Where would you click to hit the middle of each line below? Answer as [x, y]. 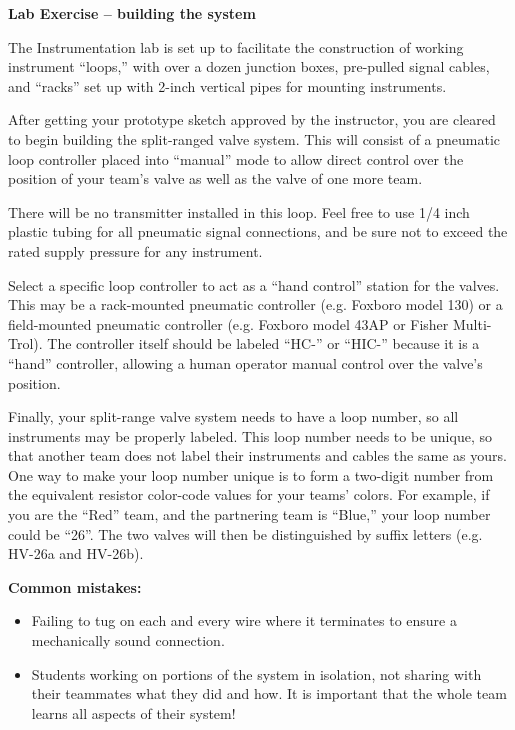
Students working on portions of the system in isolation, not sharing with [256, 673]
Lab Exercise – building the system [132, 13]
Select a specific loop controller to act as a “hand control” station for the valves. [254, 284]
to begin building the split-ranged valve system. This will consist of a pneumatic [254, 138]
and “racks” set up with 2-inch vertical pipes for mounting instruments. [227, 85]
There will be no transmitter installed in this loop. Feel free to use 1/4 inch [239, 211]
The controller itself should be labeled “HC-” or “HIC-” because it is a [263, 343]
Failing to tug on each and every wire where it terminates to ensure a [244, 620]
